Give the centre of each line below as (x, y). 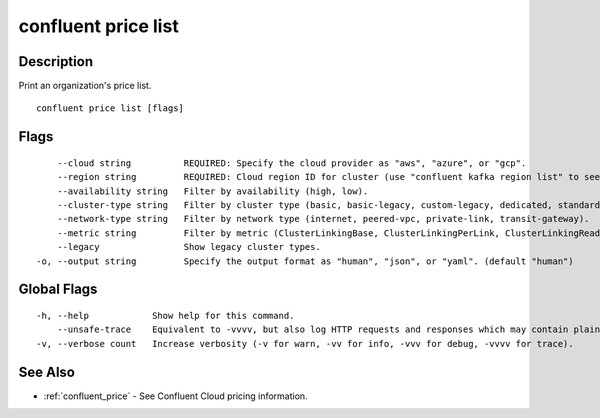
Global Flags (58, 289)
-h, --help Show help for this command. (165, 315)
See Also (46, 371)
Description (56, 61)
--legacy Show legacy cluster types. (189, 247)
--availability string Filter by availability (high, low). (212, 191)
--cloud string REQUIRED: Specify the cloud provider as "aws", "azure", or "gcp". (291, 163)
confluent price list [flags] (110, 108)
